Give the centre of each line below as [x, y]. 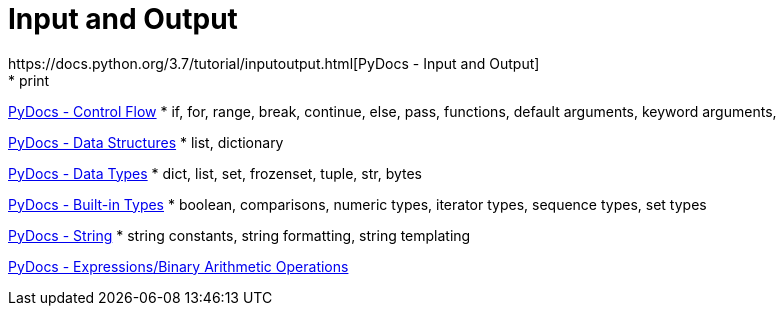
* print [29, 80]
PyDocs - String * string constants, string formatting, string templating [239, 235]
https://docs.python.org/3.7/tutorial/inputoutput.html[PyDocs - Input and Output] [274, 63]
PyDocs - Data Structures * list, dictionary [146, 142]
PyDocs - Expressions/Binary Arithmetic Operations [178, 266]
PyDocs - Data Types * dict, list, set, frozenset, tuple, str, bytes [215, 173]
